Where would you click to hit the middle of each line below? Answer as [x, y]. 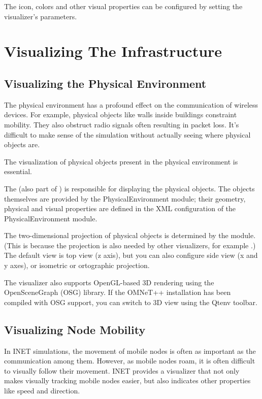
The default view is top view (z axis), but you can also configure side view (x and [131, 255]
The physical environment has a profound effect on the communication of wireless [131, 104]
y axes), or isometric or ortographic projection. [77, 265]
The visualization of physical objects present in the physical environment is [121, 161]
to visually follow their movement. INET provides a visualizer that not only [122, 370]
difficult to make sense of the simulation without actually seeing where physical [127, 134]
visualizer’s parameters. [41, 16]
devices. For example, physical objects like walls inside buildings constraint [121, 114]
